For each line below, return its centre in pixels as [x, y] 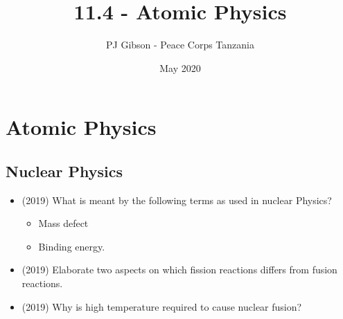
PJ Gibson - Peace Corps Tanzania [180, 45]
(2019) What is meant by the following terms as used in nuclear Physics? [177, 200]
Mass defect [63, 223]
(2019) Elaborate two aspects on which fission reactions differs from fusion [179, 270]
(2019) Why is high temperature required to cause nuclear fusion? [162, 306]
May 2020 [180, 67]
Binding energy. [72, 246]
